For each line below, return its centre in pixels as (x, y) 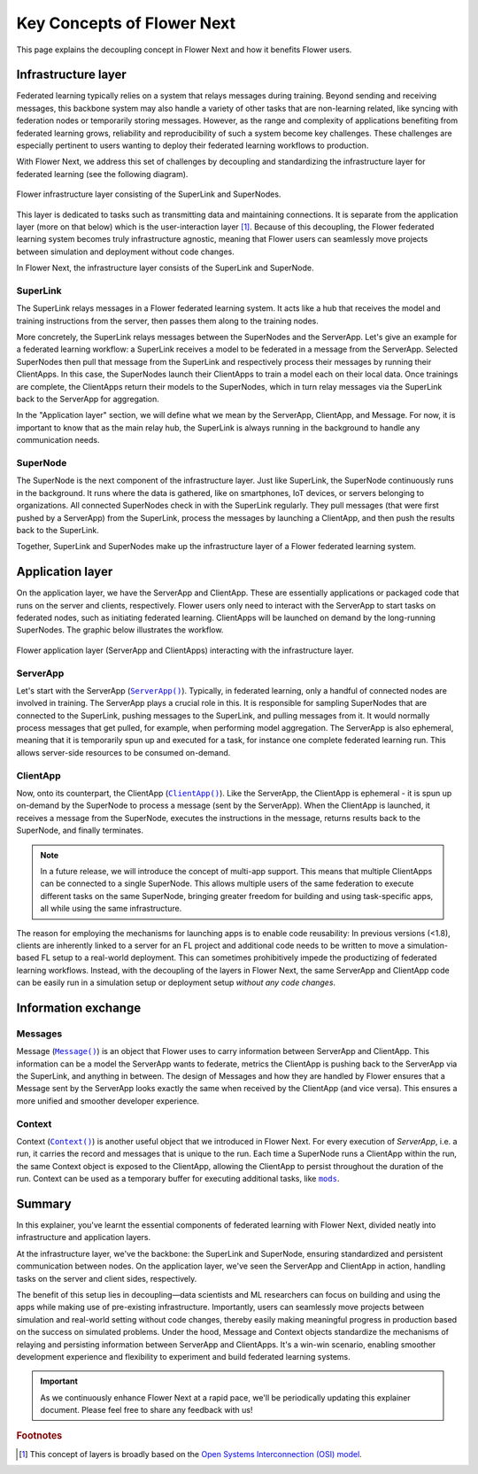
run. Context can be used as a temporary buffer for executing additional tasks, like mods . (178, 1179)
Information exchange (79, 1008)
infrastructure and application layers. (83, 1237)
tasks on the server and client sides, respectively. (107, 1278)
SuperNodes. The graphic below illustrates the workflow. (120, 630)
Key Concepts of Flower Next (126, 23)
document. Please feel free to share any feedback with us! (146, 1410)
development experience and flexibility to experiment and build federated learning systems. (183, 1356)
